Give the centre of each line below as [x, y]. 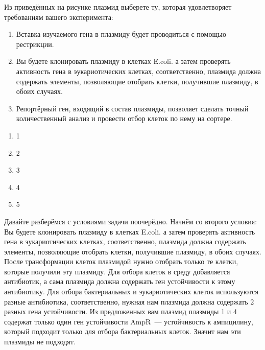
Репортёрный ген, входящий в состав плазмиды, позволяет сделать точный [132, 108]
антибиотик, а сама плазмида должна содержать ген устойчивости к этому [120, 281]
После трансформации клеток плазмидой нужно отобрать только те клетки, [121, 261]
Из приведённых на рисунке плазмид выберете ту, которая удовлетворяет [118, 7]
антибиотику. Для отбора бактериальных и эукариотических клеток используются [131, 291]
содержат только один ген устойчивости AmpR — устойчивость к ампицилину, [129, 321]
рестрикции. [35, 44]
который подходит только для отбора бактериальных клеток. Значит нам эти [123, 331]
